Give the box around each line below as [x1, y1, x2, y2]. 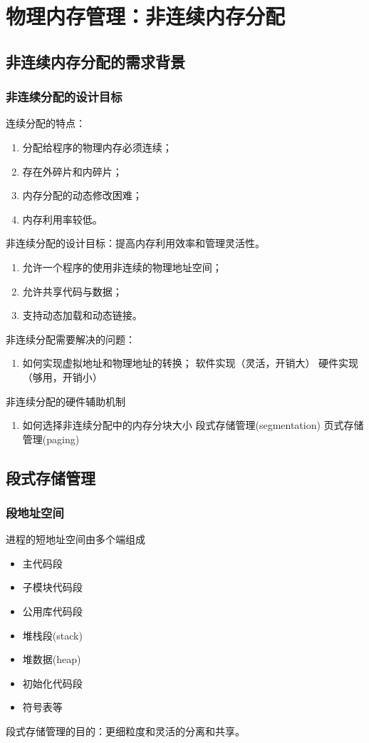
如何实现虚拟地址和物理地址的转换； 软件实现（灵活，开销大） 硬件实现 [22, 355, 359, 370]
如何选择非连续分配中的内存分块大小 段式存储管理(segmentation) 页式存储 [22, 418, 364, 433]
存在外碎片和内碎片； [22, 163, 123, 178]
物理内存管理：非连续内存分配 [6, 1, 286, 31]
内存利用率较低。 [22, 211, 103, 226]
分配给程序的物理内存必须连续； [22, 139, 172, 154]
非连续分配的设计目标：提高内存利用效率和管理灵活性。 [6, 236, 265, 251]
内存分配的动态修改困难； [22, 188, 142, 203]
